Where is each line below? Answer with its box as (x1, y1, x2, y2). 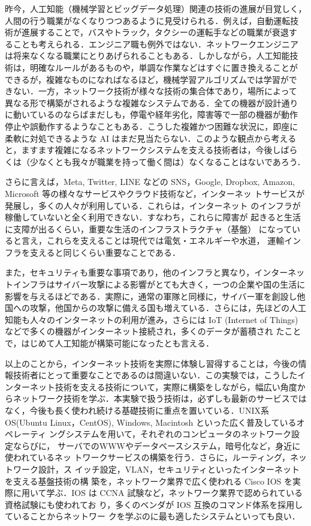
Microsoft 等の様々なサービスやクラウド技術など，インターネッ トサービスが (5, 187, 305, 199)
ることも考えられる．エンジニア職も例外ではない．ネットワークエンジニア (5, 37, 298, 50)
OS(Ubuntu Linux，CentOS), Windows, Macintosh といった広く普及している (5, 416, 297, 428)
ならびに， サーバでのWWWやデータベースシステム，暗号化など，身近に (13, 439, 301, 452)
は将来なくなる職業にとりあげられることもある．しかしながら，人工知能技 (5, 49, 298, 62)
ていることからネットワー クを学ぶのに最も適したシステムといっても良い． (5, 510, 300, 522)
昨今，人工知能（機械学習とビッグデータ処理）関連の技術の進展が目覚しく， (5, 2, 307, 14)
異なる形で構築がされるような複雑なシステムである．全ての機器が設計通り (5, 96, 298, 109)
